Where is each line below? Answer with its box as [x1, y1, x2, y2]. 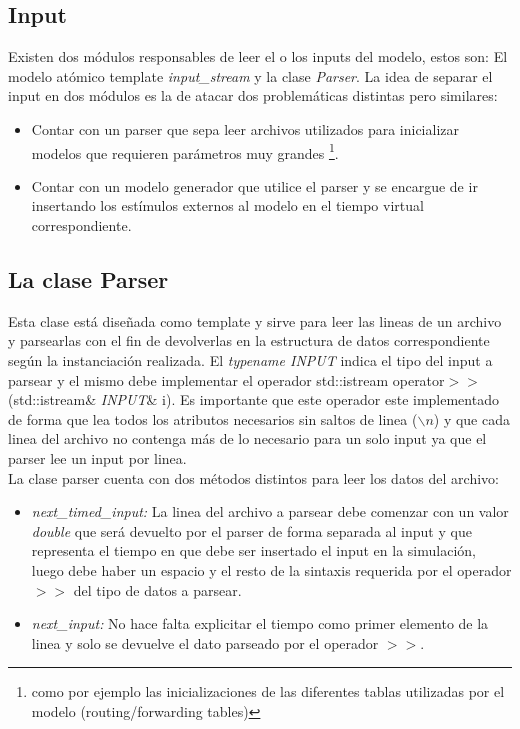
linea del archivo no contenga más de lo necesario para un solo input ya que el [8, 428, 487, 449]
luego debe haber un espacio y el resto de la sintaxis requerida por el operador [31, 559, 512, 580]
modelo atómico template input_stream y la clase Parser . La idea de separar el [8, 65, 493, 86]
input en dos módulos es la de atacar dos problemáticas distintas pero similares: [8, 85, 498, 106]
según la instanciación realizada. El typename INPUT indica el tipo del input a [8, 350, 493, 370]
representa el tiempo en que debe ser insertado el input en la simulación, [31, 540, 476, 561]
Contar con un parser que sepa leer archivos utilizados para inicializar [31, 118, 459, 139]
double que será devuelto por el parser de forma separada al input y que [31, 520, 472, 541]
